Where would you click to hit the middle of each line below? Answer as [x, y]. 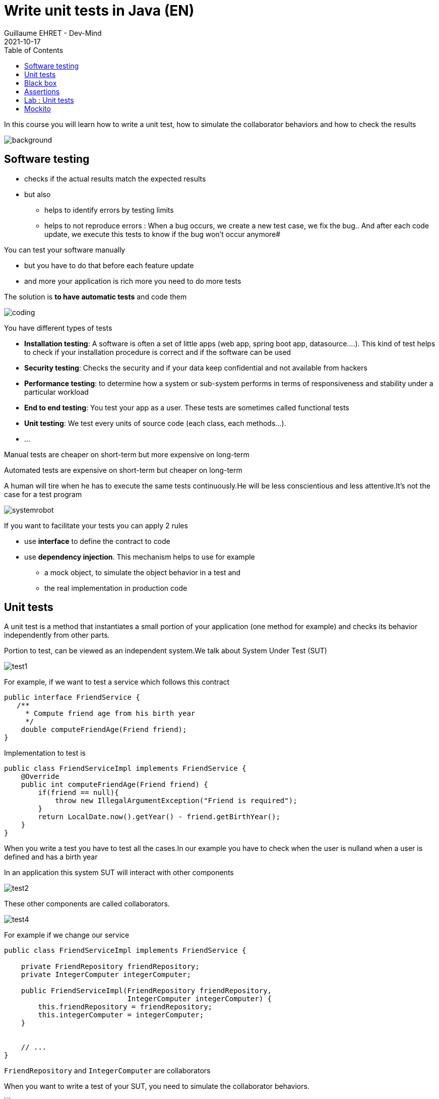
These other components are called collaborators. [87, 904]
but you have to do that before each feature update [109, 265]
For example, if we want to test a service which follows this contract [117, 682]
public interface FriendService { [72, 697]
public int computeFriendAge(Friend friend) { [114, 785]
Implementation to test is [45, 753]
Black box [41, 83]
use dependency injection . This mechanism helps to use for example [140, 557]
